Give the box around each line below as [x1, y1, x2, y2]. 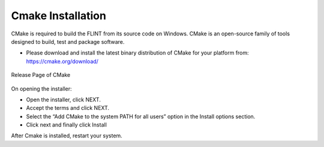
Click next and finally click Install [26, 121, 107, 128]
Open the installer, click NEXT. [26, 96, 101, 103]
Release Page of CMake [11, 71, 71, 79]
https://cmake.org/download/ [26, 58, 99, 65]
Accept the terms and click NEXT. [26, 104, 110, 112]
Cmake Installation [11, 9, 106, 22]
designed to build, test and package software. [11, 38, 125, 45]
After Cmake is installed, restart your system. [11, 132, 122, 139]
